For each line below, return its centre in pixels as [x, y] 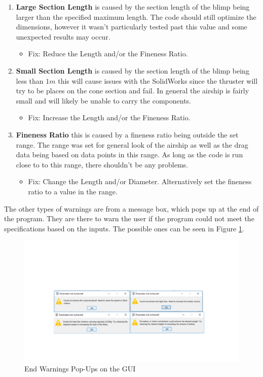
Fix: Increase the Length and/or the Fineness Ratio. [109, 117]
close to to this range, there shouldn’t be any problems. [102, 164]
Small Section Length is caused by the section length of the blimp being [133, 70]
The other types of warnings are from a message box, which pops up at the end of [131, 208]
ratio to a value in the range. [73, 191]
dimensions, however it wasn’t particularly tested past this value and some [131, 27]
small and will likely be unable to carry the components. [103, 100]
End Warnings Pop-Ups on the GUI [80, 369]
